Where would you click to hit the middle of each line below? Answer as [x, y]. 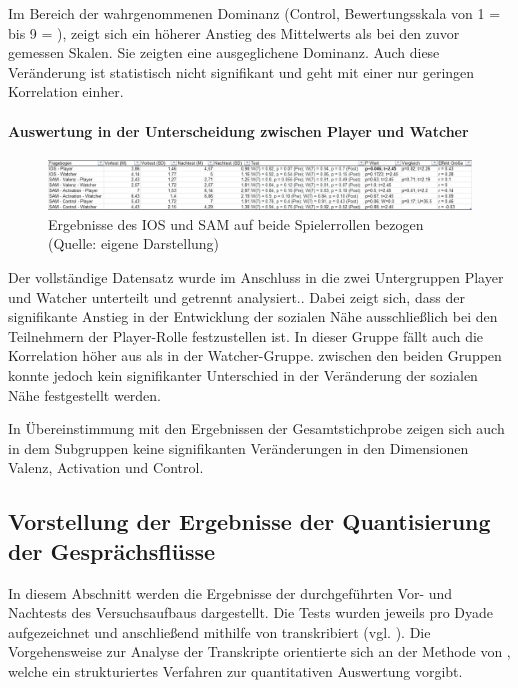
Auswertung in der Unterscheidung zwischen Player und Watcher [238, 130]
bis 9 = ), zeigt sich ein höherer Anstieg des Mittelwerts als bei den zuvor [234, 32]
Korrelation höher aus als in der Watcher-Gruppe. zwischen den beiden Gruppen [255, 355]
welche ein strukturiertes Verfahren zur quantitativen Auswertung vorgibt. [235, 670]
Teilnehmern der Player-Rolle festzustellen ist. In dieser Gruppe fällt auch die [246, 335]
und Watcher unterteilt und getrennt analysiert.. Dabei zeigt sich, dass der [236, 296]
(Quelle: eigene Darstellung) [134, 243]
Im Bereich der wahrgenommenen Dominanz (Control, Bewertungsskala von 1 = [254, 13]
